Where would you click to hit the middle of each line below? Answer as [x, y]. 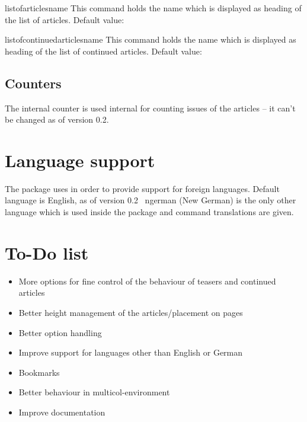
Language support [80, 160]
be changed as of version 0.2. [57, 119]
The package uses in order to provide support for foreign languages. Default [142, 188]
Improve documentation [62, 412]
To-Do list [47, 252]
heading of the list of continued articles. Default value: [103, 51]
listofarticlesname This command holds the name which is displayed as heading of [153, 8]
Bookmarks [39, 372]
